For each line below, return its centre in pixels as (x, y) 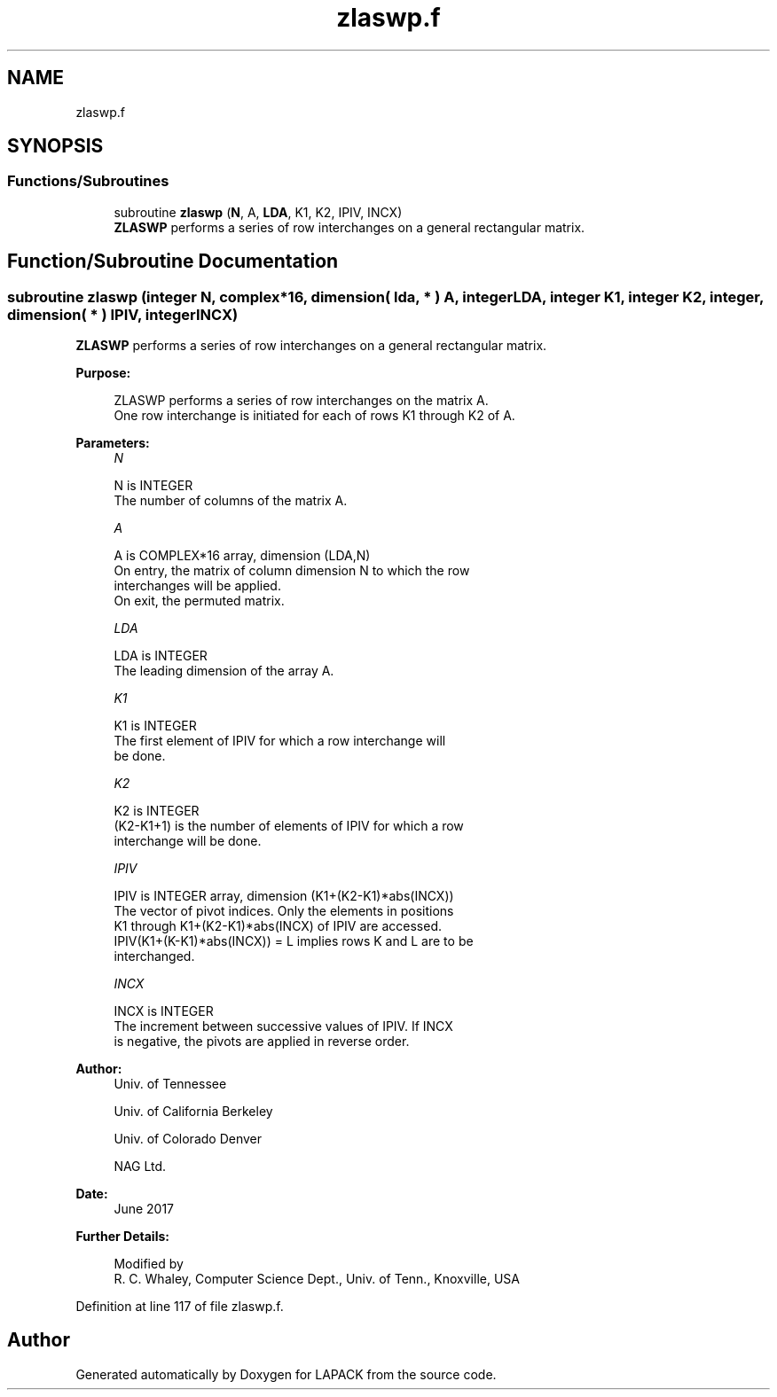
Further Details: (122, 1237)
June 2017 (144, 1209)
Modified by (149, 1264)
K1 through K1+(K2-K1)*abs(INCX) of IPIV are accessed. (278, 926)
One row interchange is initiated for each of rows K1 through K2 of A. (314, 416)
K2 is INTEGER (157, 811)
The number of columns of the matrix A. (231, 501)
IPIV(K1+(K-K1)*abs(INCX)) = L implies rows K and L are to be (294, 941)
